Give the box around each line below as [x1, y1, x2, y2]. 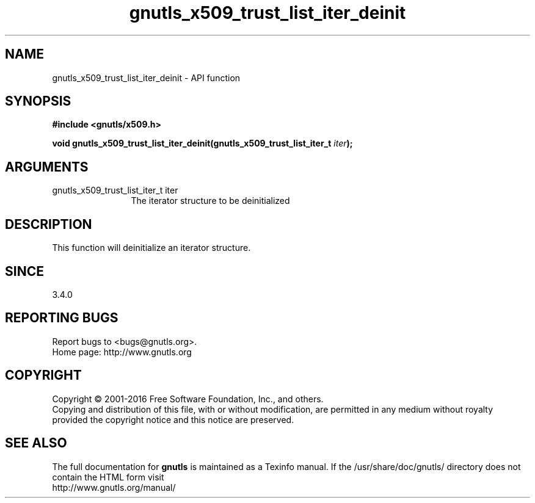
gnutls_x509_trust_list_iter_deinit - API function [52, 72, 241, 83]
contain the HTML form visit [52, 471, 164, 482]
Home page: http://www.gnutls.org [52, 346, 192, 357]
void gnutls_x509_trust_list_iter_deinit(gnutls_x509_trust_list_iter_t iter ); [52, 138, 353, 149]
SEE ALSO [5, 435, 67, 451]
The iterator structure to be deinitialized [131, 195, 290, 206]
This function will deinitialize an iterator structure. [52, 242, 251, 253]
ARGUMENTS [5, 159, 89, 175]
